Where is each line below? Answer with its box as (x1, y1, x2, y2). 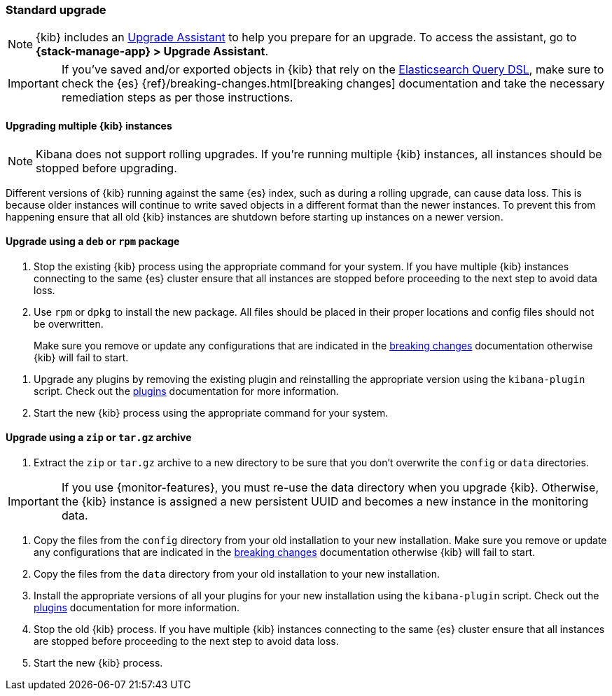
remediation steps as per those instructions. (61, 90, 293, 105)
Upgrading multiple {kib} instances (6, 119, 172, 132)
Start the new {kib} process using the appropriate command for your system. (34, 406, 389, 419)
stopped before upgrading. (36, 160, 177, 175)
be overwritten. (34, 317, 104, 330)
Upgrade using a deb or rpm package (6, 235, 180, 248)
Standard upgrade (6, 3, 106, 17)
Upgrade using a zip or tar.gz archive (6, 431, 192, 444)
